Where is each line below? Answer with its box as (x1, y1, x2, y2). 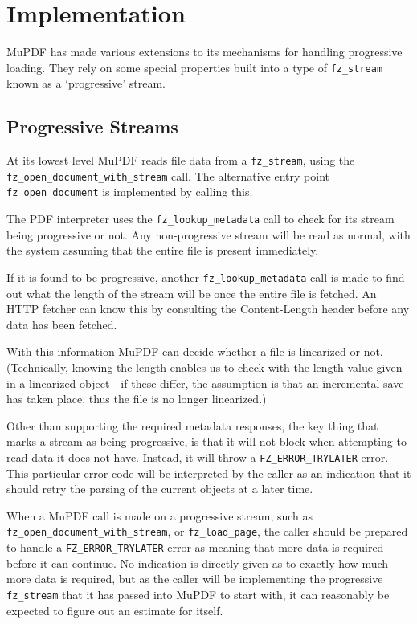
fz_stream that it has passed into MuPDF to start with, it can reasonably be (6, 585, 390, 602)
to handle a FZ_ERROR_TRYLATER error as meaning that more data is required (6, 539, 384, 556)
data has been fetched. (6, 316, 117, 332)
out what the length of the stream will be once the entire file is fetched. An (6, 284, 377, 301)
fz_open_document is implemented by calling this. (6, 183, 253, 200)
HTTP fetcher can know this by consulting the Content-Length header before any (6, 300, 410, 317)
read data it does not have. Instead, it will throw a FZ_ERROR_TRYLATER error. (6, 448, 389, 465)
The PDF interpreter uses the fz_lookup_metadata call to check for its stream (6, 210, 395, 227)
